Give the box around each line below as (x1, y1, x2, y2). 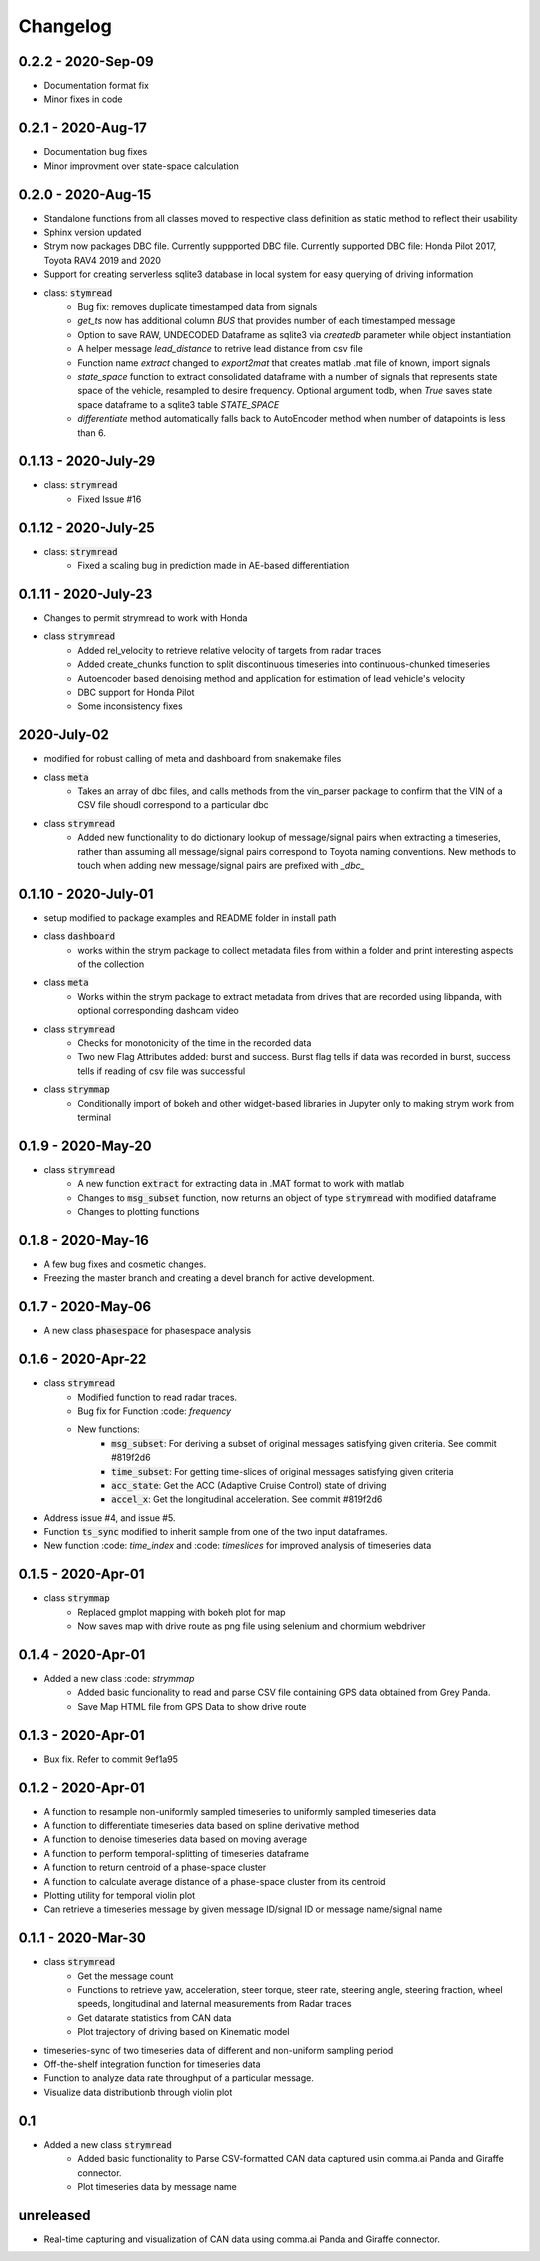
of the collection (77, 958, 145, 970)
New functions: (77, 1423, 140, 1435)
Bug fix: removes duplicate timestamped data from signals (77, 301, 318, 312)
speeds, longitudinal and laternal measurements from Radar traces (77, 1998, 352, 2010)
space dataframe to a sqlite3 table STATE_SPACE (77, 398, 280, 410)
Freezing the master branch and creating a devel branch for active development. (43, 1272, 375, 1284)
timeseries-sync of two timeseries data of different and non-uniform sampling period (43, 2044, 394, 2056)
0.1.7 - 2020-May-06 (18, 1298, 152, 1315)
